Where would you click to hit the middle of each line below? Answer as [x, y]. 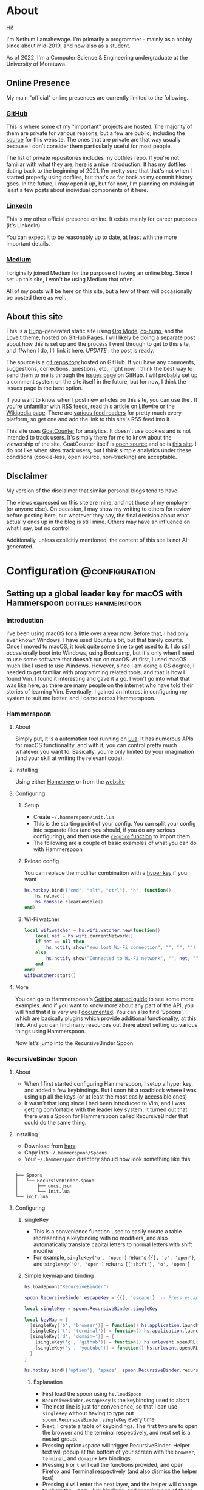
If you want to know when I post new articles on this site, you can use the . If [102, 400]
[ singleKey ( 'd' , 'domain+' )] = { [72, 1337]
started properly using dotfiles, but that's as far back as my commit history [100, 178]
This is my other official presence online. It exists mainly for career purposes [102, 219]
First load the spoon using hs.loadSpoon [92, 1393]
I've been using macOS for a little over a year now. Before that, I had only [97, 633]
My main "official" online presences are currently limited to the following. [97, 97]
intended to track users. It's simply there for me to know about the [89, 438]
